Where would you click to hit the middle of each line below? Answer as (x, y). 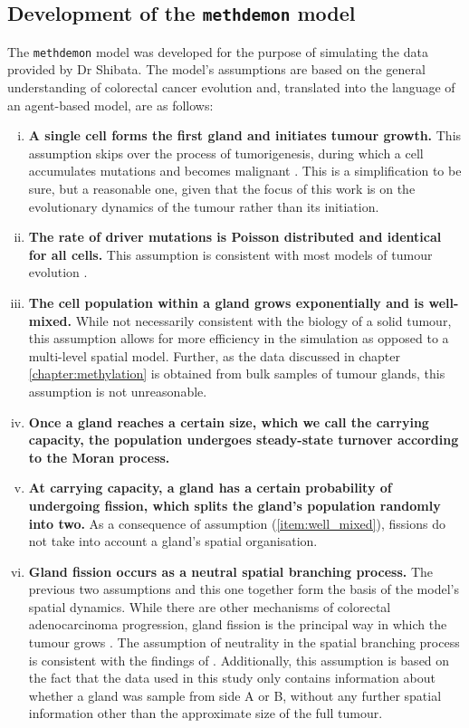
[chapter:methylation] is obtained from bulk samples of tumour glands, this (237, 374)
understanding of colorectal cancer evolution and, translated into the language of (231, 87)
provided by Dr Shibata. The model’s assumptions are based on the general (216, 69)
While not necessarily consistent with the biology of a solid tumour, (263, 320)
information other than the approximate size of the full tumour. (206, 713)
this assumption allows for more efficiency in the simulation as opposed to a (239, 338)
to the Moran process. (99, 457)
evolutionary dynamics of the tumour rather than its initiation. (204, 206)
